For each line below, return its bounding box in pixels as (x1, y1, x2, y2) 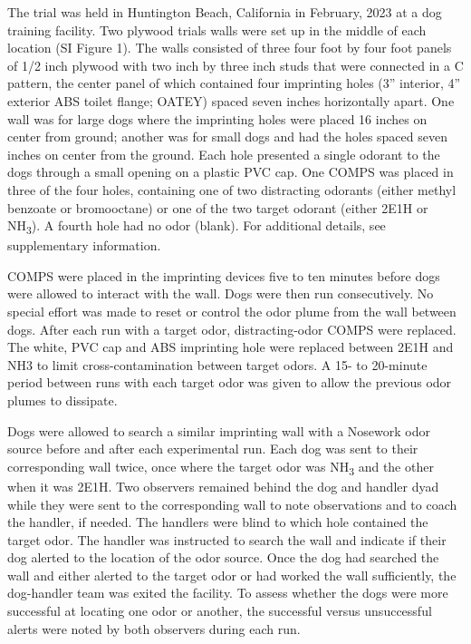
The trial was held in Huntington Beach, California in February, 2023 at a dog (7, 3, 442, 21)
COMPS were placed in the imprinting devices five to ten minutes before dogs (7, 266, 440, 285)
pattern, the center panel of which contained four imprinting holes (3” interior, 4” (7, 73, 461, 93)
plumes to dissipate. (7, 391, 118, 409)
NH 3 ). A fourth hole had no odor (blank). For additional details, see (7, 216, 386, 237)
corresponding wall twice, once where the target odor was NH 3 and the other (7, 456, 434, 478)
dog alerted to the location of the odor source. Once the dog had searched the (7, 548, 439, 567)
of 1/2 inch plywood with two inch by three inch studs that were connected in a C (7, 55, 464, 74)
